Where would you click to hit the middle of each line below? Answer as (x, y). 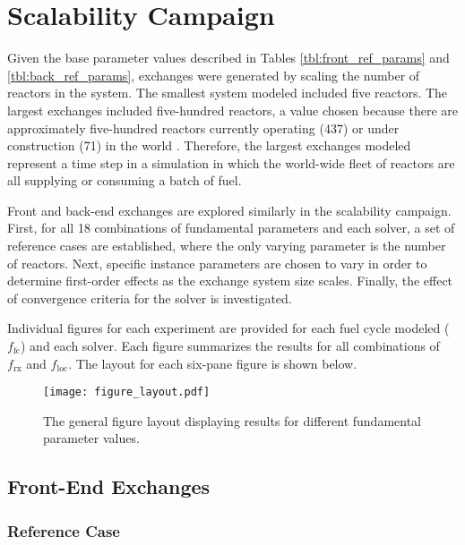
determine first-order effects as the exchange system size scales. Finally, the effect (230, 281)
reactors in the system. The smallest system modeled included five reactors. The (228, 93)
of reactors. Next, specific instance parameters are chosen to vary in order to (217, 263)
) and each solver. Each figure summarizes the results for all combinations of (230, 346)
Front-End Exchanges (109, 486)
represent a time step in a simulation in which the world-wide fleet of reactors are (231, 162)
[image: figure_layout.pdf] (127, 392)
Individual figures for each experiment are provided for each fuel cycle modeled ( (228, 328)
